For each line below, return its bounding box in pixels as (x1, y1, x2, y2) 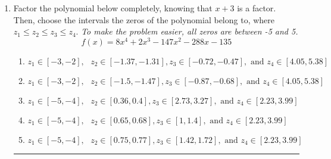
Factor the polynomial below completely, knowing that (13, 2, 213, 14)
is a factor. (237, 2, 276, 14)
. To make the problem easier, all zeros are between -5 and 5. (76, 25, 298, 38)
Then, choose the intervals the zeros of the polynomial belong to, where (13, 13, 275, 26)
